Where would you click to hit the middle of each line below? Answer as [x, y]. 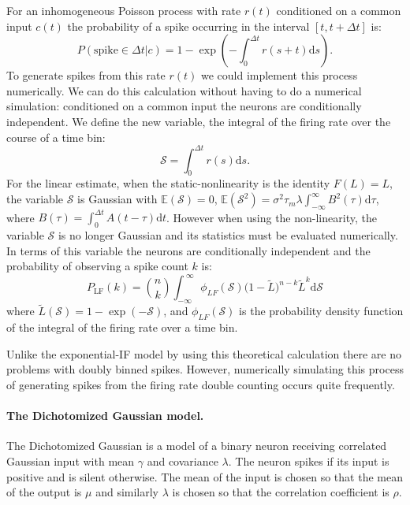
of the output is [44, 492]
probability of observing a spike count [97, 266]
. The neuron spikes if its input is [309, 461]
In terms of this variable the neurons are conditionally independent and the [188, 250]
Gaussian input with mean [71, 461]
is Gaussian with [117, 199]
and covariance [183, 461]
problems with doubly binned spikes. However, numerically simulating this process [205, 369]
